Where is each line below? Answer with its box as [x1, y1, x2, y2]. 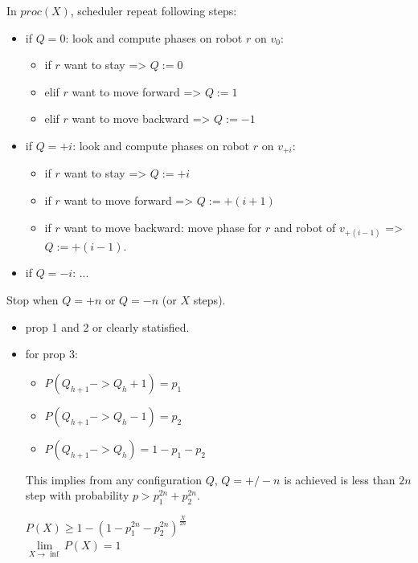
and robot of [273, 218, 336, 235]
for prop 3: [25, 345, 78, 362]
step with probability [25, 487, 129, 504]
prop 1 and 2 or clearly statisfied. [25, 318, 190, 335]
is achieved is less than [284, 471, 395, 488]
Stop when [6, 291, 59, 308]
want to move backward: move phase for [64, 218, 262, 235]
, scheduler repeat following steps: [70, 2, 237, 18]
